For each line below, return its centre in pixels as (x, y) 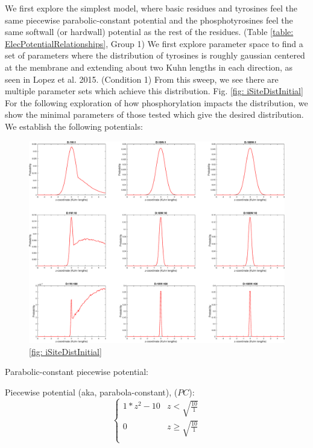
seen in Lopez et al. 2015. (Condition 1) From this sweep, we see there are (142, 79)
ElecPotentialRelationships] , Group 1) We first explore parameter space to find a (154, 43)
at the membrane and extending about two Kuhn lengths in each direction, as (149, 67)
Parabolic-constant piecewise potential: (77, 372)
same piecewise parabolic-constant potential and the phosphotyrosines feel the (149, 20)
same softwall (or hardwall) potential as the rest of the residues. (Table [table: (149, 32)
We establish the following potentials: (74, 126)
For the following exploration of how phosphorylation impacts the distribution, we (156, 102)
